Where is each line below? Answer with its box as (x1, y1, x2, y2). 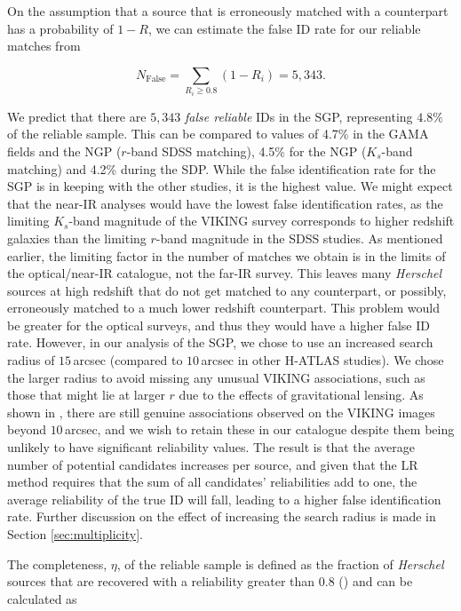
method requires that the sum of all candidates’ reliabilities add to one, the (7, 472, 417, 491)
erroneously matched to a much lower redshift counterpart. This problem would (7, 298, 441, 317)
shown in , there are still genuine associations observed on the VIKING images (7, 402, 435, 421)
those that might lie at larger (7, 385, 165, 404)
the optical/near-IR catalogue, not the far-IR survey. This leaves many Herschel (7, 264, 442, 282)
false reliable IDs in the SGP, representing (185, 107, 413, 125)
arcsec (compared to (73, 351, 183, 369)
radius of (7, 351, 55, 369)
